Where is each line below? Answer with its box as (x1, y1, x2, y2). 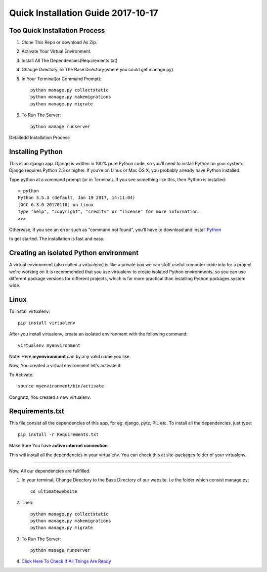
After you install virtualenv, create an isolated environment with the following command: (9, 331, 188, 337)
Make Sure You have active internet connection (9, 443, 108, 449)
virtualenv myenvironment (18, 342, 81, 348)
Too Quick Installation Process (9, 26, 105, 35)
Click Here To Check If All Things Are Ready (21, 558, 111, 564)
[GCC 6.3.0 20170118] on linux (18, 202, 94, 207)
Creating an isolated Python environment (9, 249, 139, 257)
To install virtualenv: (9, 308, 50, 314)
